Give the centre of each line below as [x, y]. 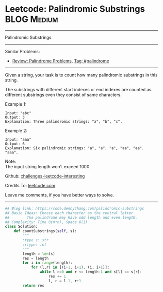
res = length [36, 258]
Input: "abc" [18, 113]
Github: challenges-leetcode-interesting [45, 176]
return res [33, 285]
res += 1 [57, 276]
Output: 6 [15, 144]
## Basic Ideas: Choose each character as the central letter [69, 213]
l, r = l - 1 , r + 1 [65, 281]
